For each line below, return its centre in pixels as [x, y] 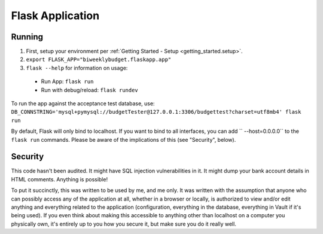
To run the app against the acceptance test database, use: [83, 104]
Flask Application [55, 16]
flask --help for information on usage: [77, 68]
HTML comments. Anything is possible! [59, 179]
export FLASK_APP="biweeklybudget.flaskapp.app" [99, 60]
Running [27, 37]
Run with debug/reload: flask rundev [90, 90]
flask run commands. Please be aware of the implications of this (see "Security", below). [124, 139]
